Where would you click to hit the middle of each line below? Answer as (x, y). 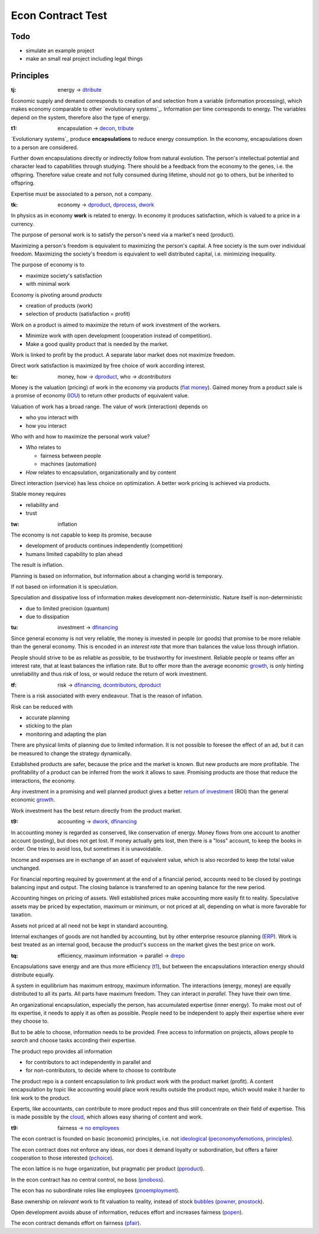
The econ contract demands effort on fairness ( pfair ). (76, 1223)
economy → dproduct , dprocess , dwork (106, 205)
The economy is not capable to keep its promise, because (81, 535)
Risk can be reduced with (42, 706)
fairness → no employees (88, 1128)
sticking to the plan (49, 726)
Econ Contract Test (59, 15)
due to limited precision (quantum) (67, 608)
